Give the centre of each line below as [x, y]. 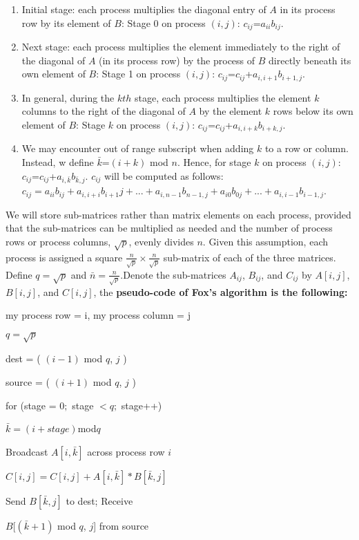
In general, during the [68, 97]
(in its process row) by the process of [177, 60]
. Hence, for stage [214, 161]
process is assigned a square [64, 257]
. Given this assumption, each [265, 241]
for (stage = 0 [35, 405]
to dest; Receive [99, 500]
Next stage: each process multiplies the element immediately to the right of [181, 47]
